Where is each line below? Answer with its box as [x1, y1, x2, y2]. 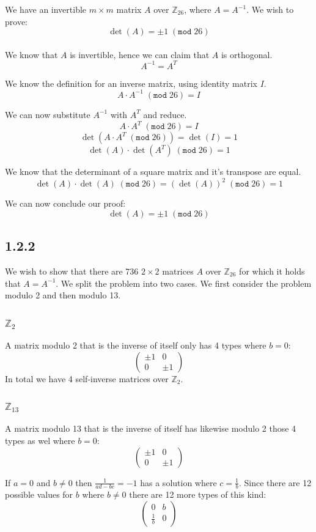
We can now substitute [5, 108, 90, 120]
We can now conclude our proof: [5, 197, 126, 210]
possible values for [5, 488, 73, 501]
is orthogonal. [221, 48, 273, 61]
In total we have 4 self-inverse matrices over [5, 372, 169, 385]
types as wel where [5, 434, 75, 446]
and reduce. [143, 108, 187, 120]
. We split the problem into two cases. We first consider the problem [56, 276, 312, 289]
